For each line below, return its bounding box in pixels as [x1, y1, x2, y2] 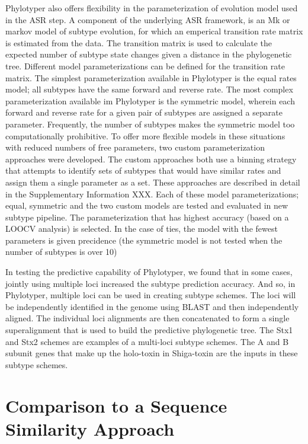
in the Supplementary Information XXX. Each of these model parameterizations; [5, 187, 299, 200]
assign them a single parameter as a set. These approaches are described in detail [5, 175, 300, 188]
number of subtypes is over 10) [5, 245, 117, 258]
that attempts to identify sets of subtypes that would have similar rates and [5, 164, 281, 177]
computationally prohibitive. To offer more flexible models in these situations [5, 129, 285, 142]
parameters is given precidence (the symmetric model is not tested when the [5, 234, 283, 246]
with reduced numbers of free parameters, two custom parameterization [5, 141, 265, 154]
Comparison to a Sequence [5, 393, 227, 417]
